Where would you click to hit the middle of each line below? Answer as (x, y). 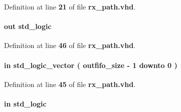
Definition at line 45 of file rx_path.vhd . (70, 84)
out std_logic (28, 26)
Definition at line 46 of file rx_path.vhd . (70, 45)
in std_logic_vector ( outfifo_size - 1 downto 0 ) (91, 65)
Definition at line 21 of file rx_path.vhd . (70, 6)
